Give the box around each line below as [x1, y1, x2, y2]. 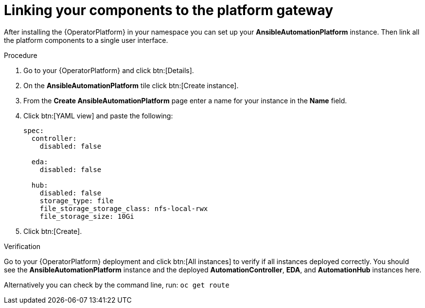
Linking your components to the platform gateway [4, 2, 334, 19]
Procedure [4, 51, 37, 59]
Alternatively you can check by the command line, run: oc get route [4, 280, 230, 289]
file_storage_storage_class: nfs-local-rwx [39, 204, 208, 212]
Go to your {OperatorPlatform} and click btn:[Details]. [23, 66, 194, 75]
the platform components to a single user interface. [4, 36, 168, 44]
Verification [4, 242, 41, 250]
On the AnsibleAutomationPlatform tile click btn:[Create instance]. [23, 81, 239, 90]
